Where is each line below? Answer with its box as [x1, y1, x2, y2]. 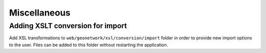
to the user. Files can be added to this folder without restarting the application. [9, 42, 168, 48]
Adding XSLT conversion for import [9, 21, 127, 30]
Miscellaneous [9, 7, 71, 18]
